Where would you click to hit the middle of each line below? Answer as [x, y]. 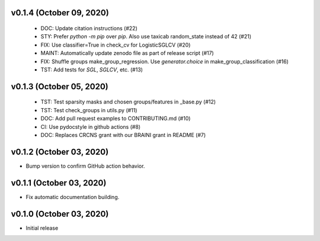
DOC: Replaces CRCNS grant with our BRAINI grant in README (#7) [123, 135]
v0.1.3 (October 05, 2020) [60, 87]
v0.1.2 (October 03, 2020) [60, 152]
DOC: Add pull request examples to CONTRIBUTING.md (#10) [116, 119]
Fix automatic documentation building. [73, 197]
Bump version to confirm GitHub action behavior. [85, 166]
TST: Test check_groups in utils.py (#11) [89, 110]
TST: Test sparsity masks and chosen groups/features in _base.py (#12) [128, 102]
